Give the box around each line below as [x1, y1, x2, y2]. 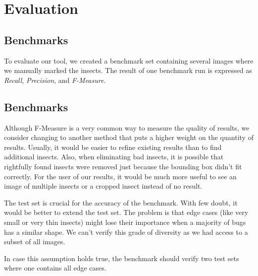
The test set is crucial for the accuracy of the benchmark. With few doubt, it [4, 197, 238, 207]
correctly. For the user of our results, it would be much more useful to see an [4, 171, 237, 181]
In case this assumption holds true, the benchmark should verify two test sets [4, 253, 239, 263]
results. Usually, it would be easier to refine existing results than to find [4, 141, 222, 152]
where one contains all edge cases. [4, 263, 106, 273]
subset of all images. [4, 236, 65, 247]
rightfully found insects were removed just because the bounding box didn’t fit [4, 161, 242, 171]
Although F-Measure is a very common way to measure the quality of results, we [4, 122, 250, 133]
